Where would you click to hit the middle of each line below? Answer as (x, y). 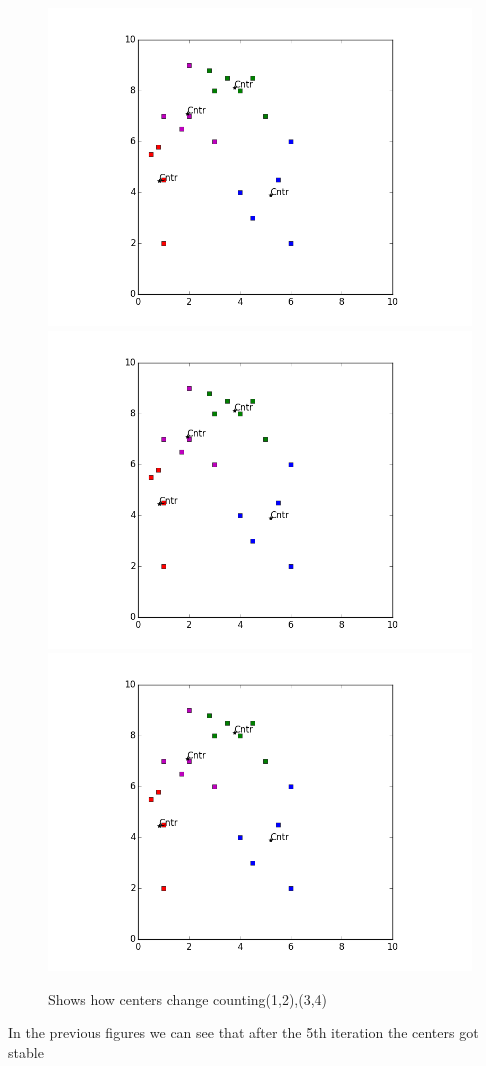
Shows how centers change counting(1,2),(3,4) (188, 998)
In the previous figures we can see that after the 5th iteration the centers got (243, 1032)
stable (26, 1051)
